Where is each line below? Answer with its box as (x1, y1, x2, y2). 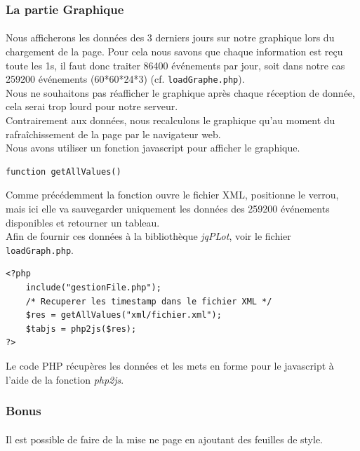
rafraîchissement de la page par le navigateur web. (6, 126, 221, 141)
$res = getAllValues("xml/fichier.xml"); (25, 310, 222, 321)
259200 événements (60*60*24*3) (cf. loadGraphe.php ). (6, 72, 245, 86)
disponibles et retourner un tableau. (6, 215, 160, 229)
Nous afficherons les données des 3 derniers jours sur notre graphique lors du (6, 30, 335, 45)
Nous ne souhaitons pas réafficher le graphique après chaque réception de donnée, (6, 85, 355, 100)
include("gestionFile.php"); (25, 283, 161, 293)
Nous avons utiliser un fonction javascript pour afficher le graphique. (6, 140, 300, 155)
